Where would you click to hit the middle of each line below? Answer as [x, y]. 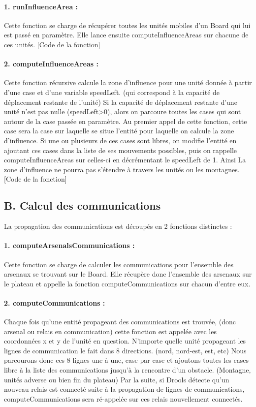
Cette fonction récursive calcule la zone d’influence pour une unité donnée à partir [128, 82]
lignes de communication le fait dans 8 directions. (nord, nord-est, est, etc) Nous [125, 350]
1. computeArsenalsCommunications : [69, 245]
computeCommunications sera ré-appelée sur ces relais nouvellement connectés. [123, 398]
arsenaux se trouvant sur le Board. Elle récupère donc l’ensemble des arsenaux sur [128, 274]
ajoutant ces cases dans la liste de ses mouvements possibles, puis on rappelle [121, 150]
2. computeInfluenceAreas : [51, 64]
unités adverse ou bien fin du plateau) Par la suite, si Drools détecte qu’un [117, 379]
